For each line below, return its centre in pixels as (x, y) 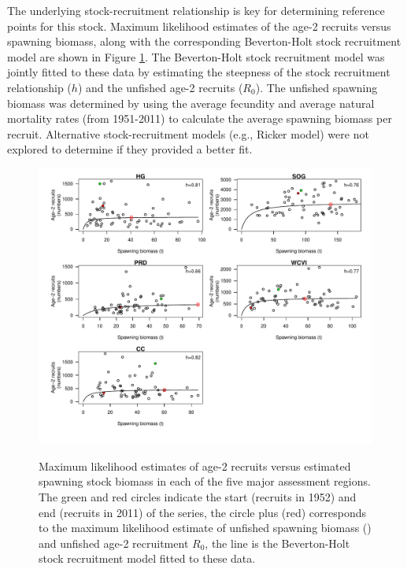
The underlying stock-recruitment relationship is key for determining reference (196, 10)
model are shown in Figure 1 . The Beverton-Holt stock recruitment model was (196, 56)
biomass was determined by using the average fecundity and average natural (191, 103)
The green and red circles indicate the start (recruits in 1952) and (198, 497)
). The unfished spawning (316, 87)
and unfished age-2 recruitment (114, 543)
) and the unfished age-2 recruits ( (160, 87)
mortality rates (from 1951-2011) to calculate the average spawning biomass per (200, 118)
